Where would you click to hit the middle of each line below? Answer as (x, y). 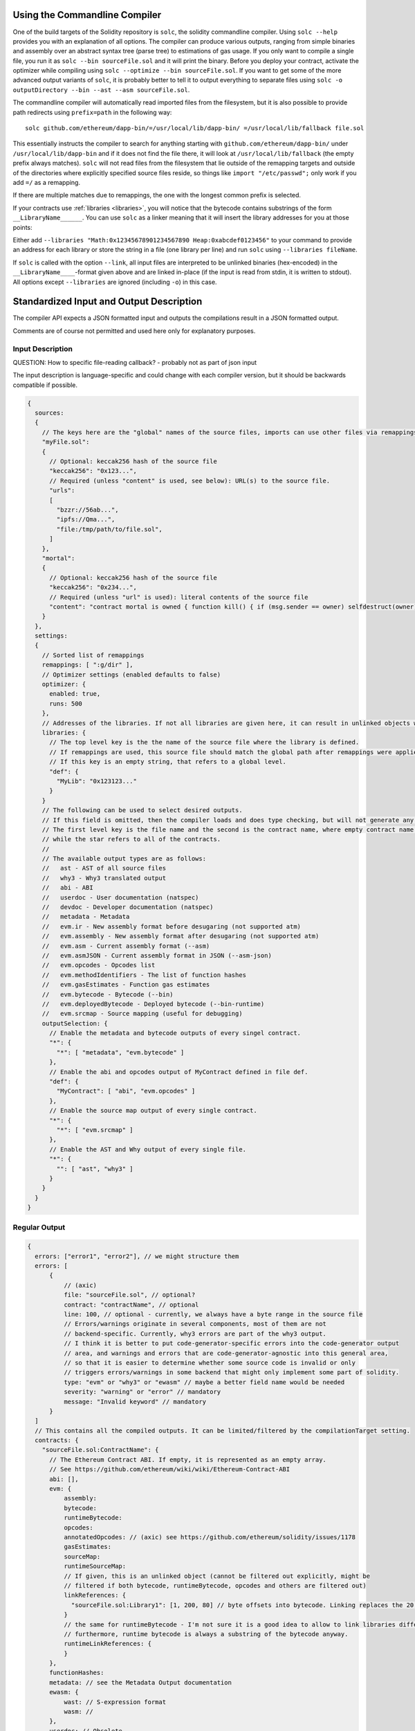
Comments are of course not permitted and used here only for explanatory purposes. (134, 331)
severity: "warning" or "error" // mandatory (142, 1392)
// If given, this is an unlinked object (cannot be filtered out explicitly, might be (216, 1576)
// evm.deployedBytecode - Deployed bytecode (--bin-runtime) (153, 1004)
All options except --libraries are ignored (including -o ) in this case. (115, 282)
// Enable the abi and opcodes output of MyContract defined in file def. (179, 1072)
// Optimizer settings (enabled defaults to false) (131, 674)
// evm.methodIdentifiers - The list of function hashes (144, 975)
